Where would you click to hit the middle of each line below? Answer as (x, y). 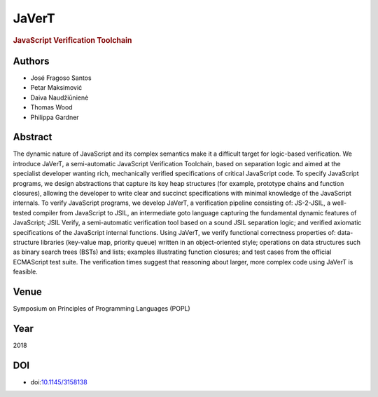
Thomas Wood (51, 107)
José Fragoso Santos (61, 78)
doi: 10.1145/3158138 (59, 382)
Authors (31, 61)
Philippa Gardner (55, 117)
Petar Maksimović (56, 88)
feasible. (25, 272)
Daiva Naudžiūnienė (59, 97)
